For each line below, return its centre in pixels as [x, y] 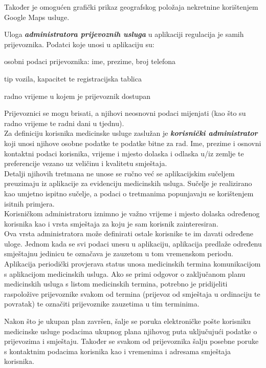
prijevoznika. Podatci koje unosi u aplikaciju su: [79, 44]
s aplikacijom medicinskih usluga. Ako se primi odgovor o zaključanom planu [125, 273]
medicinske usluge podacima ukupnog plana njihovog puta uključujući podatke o [131, 331]
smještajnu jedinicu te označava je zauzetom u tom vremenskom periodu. [119, 253]
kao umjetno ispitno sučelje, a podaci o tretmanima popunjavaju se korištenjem [129, 193]
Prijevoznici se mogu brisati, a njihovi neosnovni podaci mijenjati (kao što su [125, 113]
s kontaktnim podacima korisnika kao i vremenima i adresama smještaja [118, 351]
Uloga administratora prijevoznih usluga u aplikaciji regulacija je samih [124, 34]
